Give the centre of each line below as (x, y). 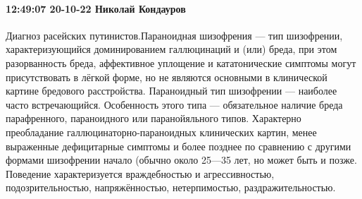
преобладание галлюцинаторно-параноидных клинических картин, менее (161, 132)
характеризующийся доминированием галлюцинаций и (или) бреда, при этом (171, 49)
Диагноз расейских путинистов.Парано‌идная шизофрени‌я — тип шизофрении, (174, 35)
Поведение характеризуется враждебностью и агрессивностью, (140, 173)
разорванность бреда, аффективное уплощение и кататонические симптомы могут (181, 62)
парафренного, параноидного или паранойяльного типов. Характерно (154, 118)
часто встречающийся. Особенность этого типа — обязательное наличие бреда (174, 104)
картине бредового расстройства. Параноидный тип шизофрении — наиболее (171, 91)
